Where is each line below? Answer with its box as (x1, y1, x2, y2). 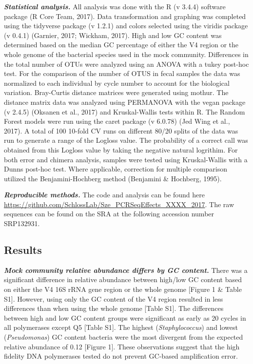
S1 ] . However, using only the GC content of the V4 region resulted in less (4, 293, 223, 304)
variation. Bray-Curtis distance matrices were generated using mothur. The (4, 87, 229, 97)
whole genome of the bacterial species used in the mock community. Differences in (4, 49, 249, 59)
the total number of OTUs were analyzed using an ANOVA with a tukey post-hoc (4, 58, 249, 69)
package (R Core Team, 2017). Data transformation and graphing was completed (4, 11, 246, 21)
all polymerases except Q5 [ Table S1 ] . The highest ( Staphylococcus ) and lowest (4, 322, 238, 332)
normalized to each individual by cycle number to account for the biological (4, 77, 230, 88)
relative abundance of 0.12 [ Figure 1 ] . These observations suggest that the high (4, 341, 240, 351)
